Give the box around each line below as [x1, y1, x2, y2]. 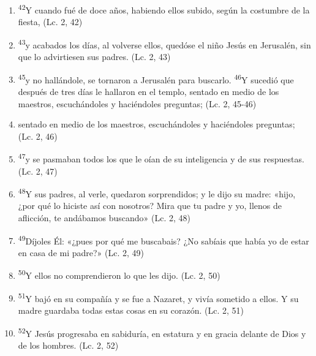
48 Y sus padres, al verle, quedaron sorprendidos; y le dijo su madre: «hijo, [18, 186, 296, 200]
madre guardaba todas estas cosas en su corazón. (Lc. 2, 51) [18, 303, 244, 316]
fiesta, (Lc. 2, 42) [18, 15, 83, 28]
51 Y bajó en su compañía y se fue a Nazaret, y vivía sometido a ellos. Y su [18, 290, 299, 305]
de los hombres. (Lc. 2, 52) [18, 338, 119, 351]
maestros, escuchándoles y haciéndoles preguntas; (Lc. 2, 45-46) [18, 97, 257, 110]
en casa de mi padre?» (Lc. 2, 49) [18, 246, 145, 259]
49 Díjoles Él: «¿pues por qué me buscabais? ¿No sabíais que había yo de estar [18, 232, 309, 247]
